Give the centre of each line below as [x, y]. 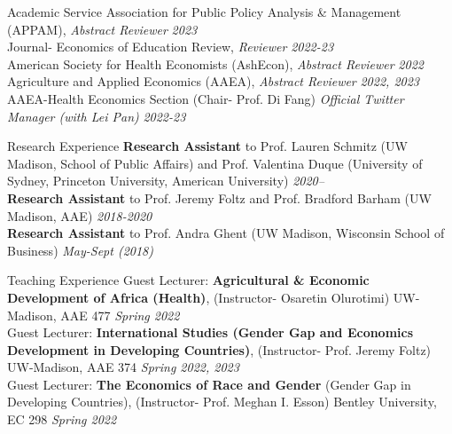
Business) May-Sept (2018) [80, 250]
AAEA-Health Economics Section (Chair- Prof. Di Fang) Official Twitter [206, 98]
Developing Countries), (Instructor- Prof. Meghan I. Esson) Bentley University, [222, 402]
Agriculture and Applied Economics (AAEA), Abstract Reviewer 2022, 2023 [214, 81]
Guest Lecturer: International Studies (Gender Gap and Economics [210, 332]
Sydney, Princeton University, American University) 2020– [166, 181]
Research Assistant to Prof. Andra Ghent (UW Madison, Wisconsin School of [226, 233]
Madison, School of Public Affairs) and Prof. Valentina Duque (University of [215, 163]
